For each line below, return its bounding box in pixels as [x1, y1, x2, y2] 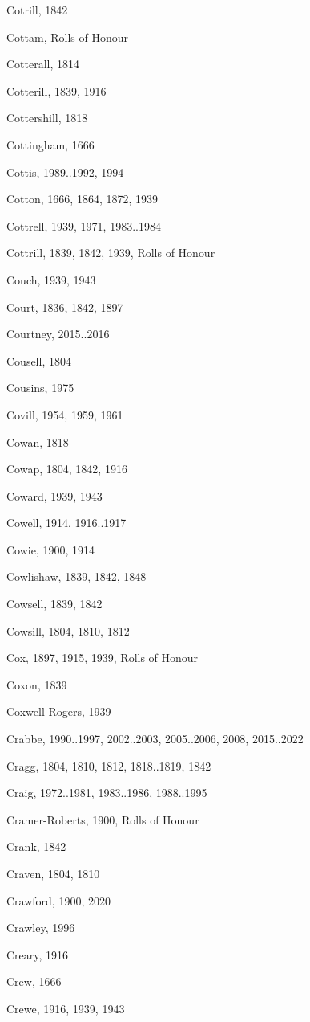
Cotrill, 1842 [6, 2, 68, 18]
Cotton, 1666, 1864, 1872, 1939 [6, 190, 158, 207]
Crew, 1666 [6, 973, 62, 990]
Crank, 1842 [6, 838, 66, 855]
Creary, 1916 [6, 946, 69, 963]
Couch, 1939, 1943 [6, 271, 96, 288]
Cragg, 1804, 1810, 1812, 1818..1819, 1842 [6, 757, 211, 774]
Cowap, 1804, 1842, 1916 [6, 460, 127, 477]
